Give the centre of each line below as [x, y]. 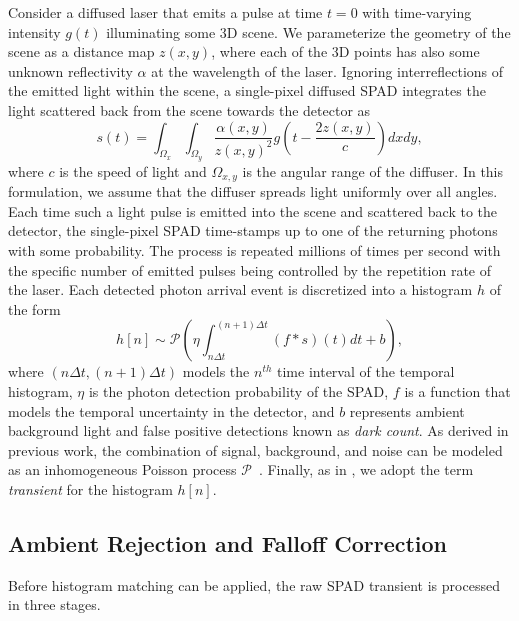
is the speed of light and [133, 170]
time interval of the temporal [366, 371]
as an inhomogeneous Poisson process [122, 469]
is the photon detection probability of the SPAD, [238, 390]
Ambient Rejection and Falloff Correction [228, 542]
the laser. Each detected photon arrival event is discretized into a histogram [240, 289]
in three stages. [54, 604]
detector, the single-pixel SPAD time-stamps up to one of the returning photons [253, 230]
